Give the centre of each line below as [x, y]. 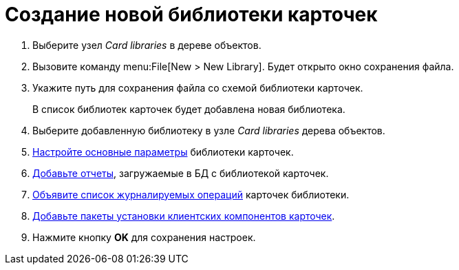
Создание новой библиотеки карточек [191, 14]
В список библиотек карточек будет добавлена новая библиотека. [189, 109]
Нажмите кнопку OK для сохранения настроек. [144, 237]
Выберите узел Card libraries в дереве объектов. [147, 45]
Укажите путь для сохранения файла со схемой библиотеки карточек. [198, 87]
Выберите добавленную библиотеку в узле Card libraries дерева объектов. [209, 130]
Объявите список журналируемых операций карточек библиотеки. [191, 194]
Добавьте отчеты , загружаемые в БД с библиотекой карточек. [181, 173]
